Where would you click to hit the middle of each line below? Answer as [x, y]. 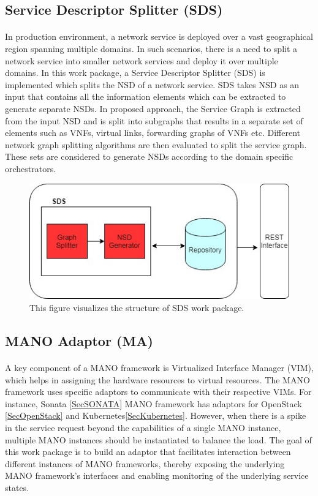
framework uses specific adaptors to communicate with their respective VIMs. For [158, 392]
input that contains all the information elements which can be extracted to [146, 96]
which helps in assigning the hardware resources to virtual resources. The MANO [157, 379]
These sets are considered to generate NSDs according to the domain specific [149, 156]
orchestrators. [31, 168]
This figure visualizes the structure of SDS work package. [137, 308]
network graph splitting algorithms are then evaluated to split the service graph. [156, 144]
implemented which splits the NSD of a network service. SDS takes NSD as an [152, 84]
